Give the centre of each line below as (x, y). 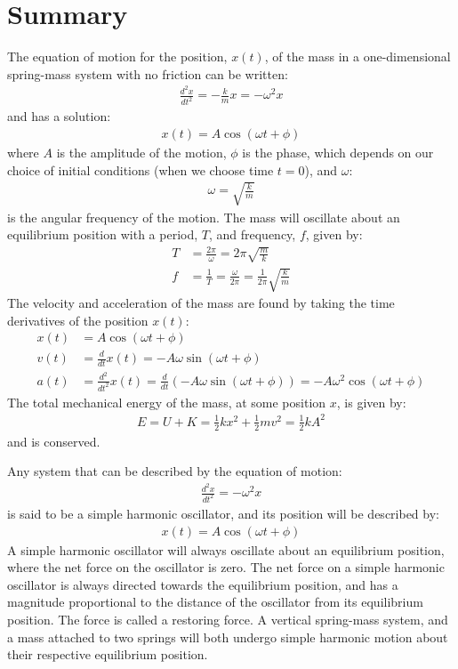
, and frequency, (252, 234)
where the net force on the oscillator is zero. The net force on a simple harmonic (226, 567)
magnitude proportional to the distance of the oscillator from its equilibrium (215, 602)
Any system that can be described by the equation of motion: (175, 471)
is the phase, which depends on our (338, 152)
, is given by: (371, 402)
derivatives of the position (78, 320)
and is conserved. (54, 441)
